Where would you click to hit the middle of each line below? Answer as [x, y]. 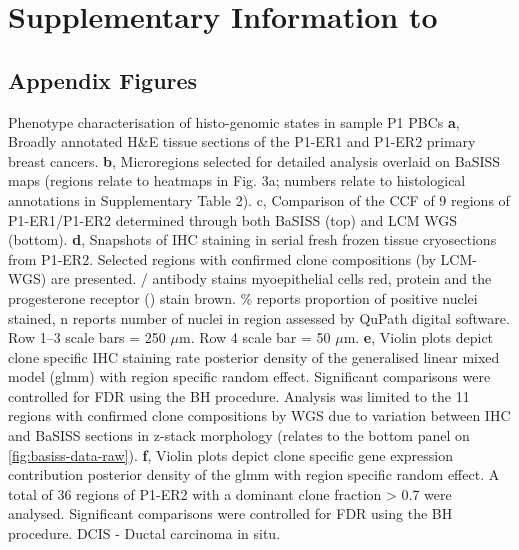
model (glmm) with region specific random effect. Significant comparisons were [249, 376]
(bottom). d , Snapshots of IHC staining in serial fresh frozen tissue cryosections [252, 239]
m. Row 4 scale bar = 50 [254, 337]
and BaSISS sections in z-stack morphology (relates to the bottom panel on [239, 435]
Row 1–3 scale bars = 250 [87, 337]
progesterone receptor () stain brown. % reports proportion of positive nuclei [243, 297]
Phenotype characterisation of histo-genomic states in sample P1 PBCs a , [234, 121]
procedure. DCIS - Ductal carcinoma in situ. [144, 533]
